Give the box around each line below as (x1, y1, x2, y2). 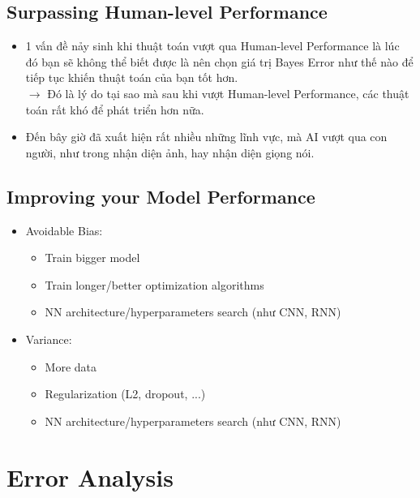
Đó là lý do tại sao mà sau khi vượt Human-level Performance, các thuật (47, 84, 409, 101)
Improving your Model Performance (6, 183, 315, 208)
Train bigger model (45, 249, 140, 266)
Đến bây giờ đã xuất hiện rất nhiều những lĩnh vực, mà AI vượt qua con (25, 128, 388, 145)
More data (45, 358, 97, 375)
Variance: (25, 330, 72, 347)
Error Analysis (6, 460, 174, 493)
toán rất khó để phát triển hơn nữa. (25, 101, 204, 118)
